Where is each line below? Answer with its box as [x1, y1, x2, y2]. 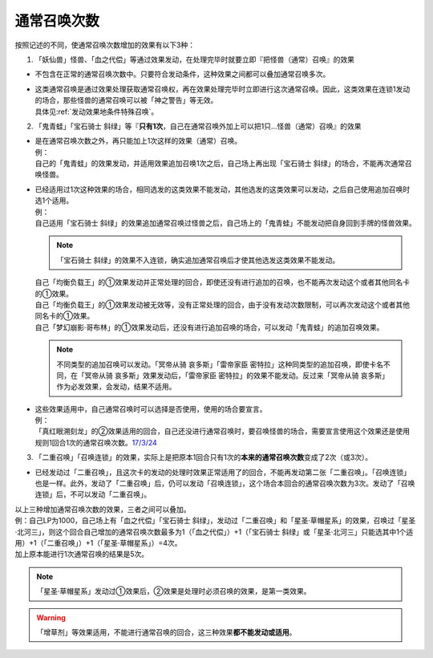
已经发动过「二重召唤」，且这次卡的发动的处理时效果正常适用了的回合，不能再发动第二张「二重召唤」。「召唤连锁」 [34, 467, 411, 477]
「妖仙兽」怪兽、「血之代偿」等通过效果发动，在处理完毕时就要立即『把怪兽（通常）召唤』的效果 [34, 55, 354, 64]
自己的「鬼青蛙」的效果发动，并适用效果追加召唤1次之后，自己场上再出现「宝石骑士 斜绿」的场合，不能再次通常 [34, 159, 405, 169]
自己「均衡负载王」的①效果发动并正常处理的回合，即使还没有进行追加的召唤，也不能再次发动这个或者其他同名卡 [34, 278, 411, 287]
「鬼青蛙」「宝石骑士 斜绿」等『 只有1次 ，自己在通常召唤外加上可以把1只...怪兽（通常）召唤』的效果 [34, 121, 362, 131]
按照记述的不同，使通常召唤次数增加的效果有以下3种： [14, 40, 196, 50]
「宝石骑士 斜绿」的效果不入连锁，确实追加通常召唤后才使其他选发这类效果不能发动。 [56, 255, 340, 265]
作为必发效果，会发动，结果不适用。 [56, 382, 176, 392]
